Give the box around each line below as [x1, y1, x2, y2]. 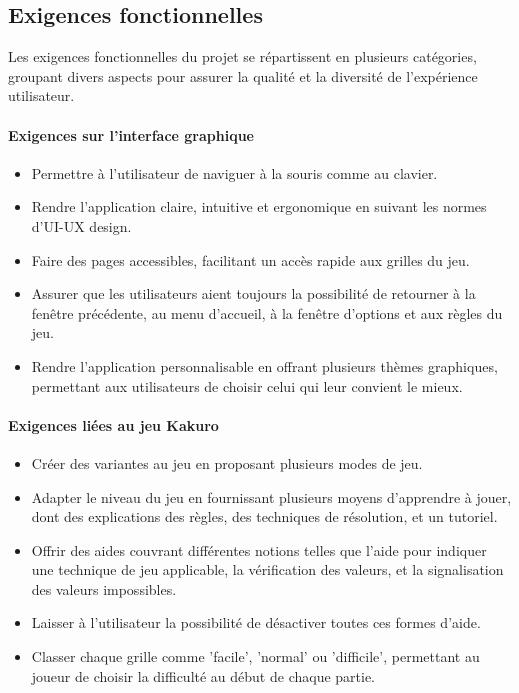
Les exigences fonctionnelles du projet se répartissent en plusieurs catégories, [8, 46, 477, 67]
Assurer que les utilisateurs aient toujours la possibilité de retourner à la [31, 283, 476, 304]
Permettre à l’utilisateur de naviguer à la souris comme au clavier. [31, 162, 438, 183]
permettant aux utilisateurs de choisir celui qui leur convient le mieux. [31, 375, 463, 396]
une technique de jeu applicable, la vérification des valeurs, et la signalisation [31, 559, 504, 580]
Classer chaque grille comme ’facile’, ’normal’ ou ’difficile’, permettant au [31, 646, 480, 667]
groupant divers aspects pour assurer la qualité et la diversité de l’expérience [8, 65, 478, 86]
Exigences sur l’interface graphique [8, 124, 254, 145]
